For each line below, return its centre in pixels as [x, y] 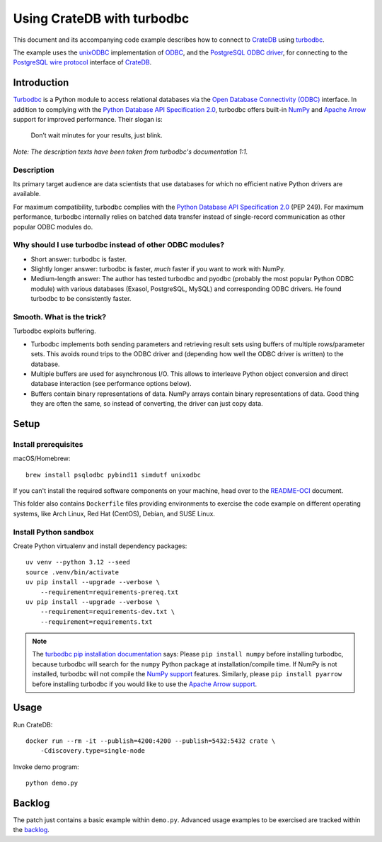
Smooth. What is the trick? [60, 317]
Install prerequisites [48, 444]
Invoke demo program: [46, 767]
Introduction [41, 83]
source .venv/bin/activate [73, 572]
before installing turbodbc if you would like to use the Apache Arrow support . [145, 684]
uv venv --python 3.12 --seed [78, 562]
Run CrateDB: [33, 724]
